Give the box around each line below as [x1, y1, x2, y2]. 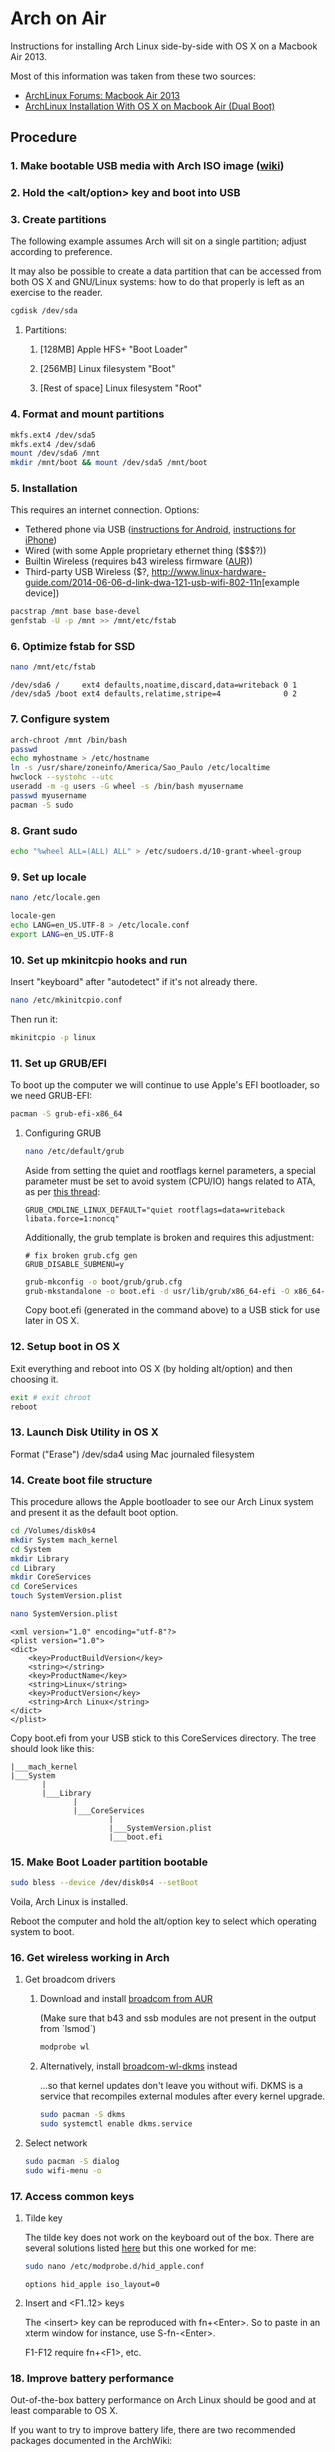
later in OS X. [24, 1315, 80, 1327]
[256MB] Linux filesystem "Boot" [39, 363, 176, 375]
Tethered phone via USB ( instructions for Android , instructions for [24, 523, 296, 536]
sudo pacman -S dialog [24, 2157, 120, 2167]
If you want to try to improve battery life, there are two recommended [10, 2424, 296, 2436]
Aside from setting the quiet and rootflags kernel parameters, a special [24, 1164, 317, 1176]
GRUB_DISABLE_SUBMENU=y [24, 1259, 125, 1269]
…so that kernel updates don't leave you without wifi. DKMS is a [39, 2080, 303, 2092]
